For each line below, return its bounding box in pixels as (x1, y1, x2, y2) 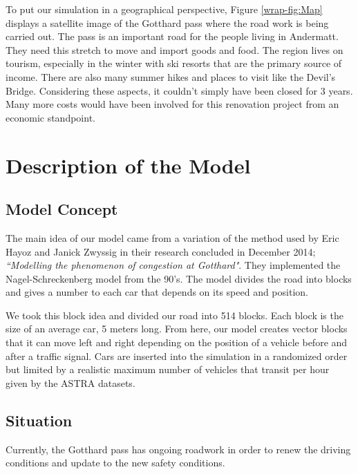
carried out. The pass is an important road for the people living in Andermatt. (6, 29, 339, 44)
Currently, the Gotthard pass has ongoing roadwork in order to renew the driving (6, 442, 351, 456)
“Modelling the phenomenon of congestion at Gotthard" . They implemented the (6, 258, 341, 272)
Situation (6, 409, 73, 430)
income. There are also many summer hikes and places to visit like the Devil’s (6, 69, 336, 84)
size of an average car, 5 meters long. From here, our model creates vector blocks (6, 321, 348, 336)
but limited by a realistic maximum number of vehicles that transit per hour (6, 362, 330, 377)
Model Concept (6, 198, 118, 220)
